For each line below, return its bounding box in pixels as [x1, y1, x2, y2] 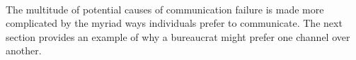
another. [6, 43, 42, 58]
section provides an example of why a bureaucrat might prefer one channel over [6, 29, 350, 44]
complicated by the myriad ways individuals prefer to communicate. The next [6, 16, 343, 30]
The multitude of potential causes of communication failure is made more [6, 1, 324, 16]
